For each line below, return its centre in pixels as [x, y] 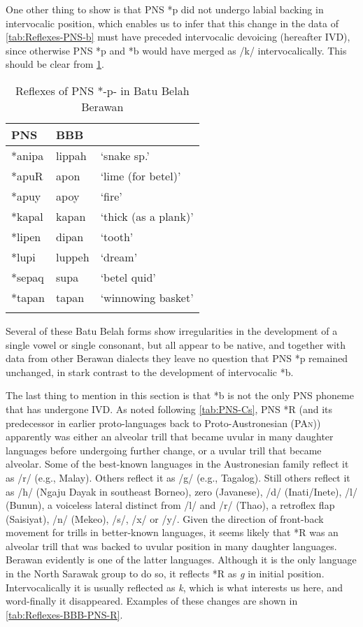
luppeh [73, 257]
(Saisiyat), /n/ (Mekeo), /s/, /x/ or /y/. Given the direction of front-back [165, 518]
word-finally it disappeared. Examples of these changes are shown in [152, 601]
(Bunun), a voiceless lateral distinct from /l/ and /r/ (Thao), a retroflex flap [170, 505]
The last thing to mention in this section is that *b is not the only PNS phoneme [180, 395]
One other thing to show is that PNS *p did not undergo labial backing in [165, 9]
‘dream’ [119, 257]
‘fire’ [111, 196]
